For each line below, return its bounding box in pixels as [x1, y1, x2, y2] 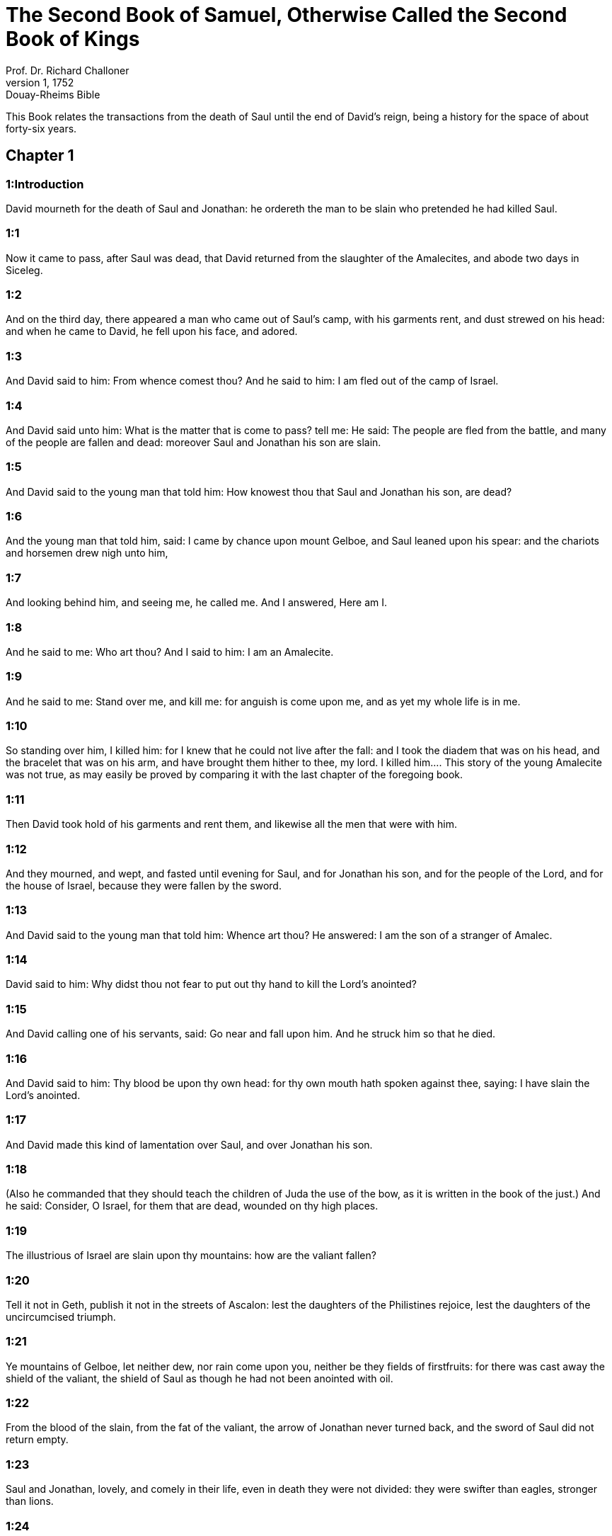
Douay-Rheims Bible [6, 88, 100, 101]
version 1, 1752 [6, 76, 74, 89]
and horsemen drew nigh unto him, [6, 547, 168, 559]
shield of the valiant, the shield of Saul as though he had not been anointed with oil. [6, 1372, 393, 1384]
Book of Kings [6, 27, 140, 51]
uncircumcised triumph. [6, 1310, 116, 1323]
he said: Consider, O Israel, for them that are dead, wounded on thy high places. [6, 1200, 379, 1212]
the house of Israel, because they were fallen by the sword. [6, 879, 282, 892]
